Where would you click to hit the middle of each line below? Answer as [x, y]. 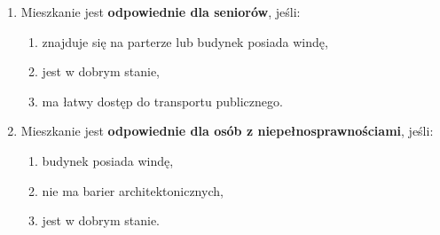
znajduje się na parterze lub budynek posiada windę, [185, 41]
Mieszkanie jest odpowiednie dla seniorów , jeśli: [161, 12]
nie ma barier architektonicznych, [133, 190]
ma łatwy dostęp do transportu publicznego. [162, 101]
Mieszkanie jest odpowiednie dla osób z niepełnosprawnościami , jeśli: [227, 131]
